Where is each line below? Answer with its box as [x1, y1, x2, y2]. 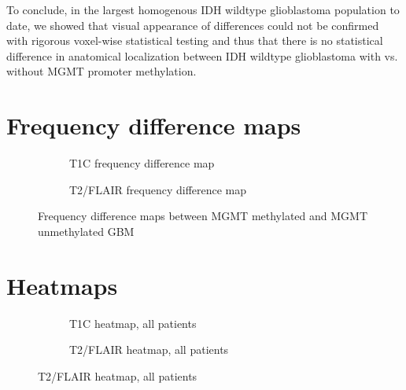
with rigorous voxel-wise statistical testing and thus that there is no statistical [6, 32, 383, 49]
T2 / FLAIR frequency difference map [69, 181, 247, 197]
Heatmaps [6, 269, 118, 301]
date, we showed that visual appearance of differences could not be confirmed [6, 17, 379, 33]
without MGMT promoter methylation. [6, 63, 197, 79]
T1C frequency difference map [69, 155, 215, 171]
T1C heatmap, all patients [69, 315, 197, 331]
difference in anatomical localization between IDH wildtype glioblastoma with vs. [6, 47, 398, 64]
